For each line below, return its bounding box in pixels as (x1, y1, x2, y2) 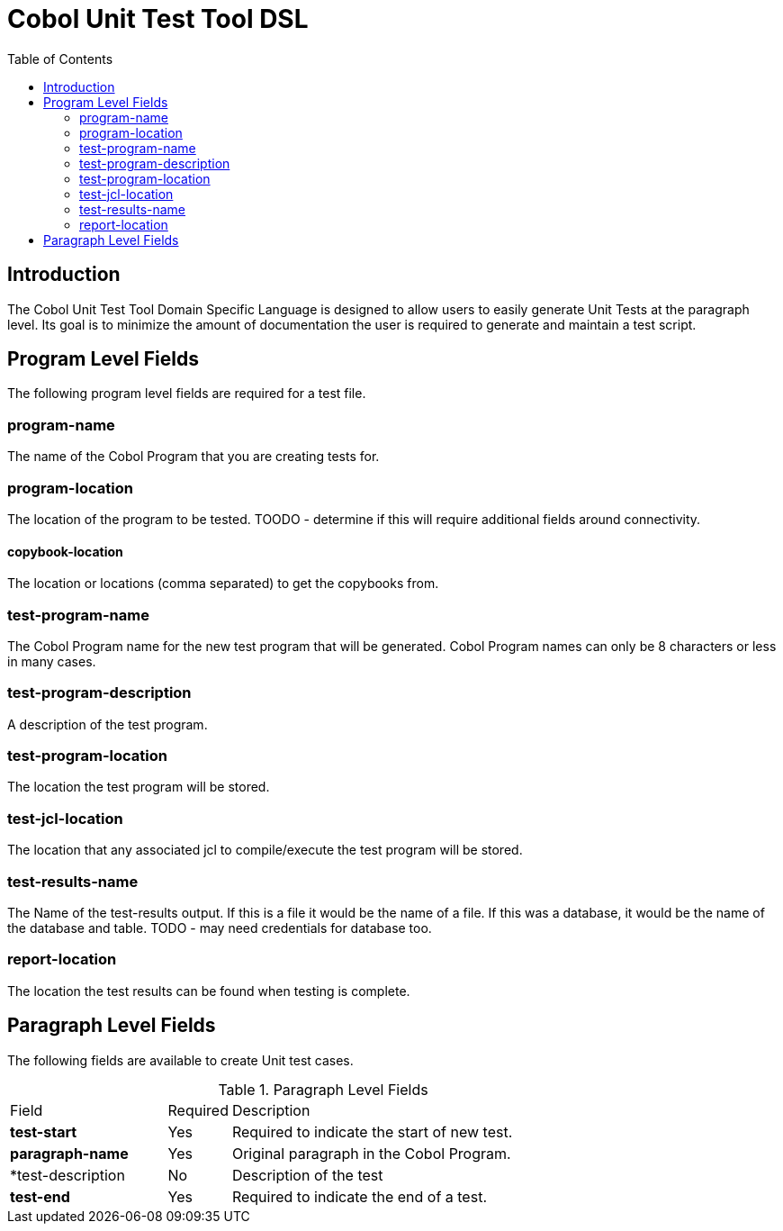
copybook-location (7, 543, 123, 559)
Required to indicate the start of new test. (231, 1122, 513, 1141)
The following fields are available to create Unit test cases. (7, 1052, 354, 1068)
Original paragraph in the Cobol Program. (231, 1144, 511, 1163)
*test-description (10, 1165, 125, 1184)
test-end (10, 1187, 70, 1206)
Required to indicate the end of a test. (231, 1187, 487, 1206)
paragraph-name (10, 1144, 129, 1163)
